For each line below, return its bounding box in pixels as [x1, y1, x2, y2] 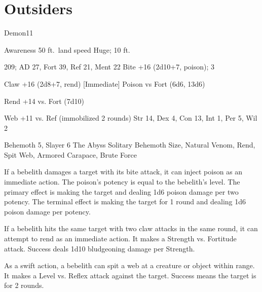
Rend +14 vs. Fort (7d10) [4, 95, 85, 106]
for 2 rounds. [4, 280, 44, 290]
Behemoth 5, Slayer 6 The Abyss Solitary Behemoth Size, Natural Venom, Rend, [4, 139, 255, 150]
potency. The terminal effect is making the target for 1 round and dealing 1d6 [4, 196, 246, 207]
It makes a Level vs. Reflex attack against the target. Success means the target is [4, 270, 256, 280]
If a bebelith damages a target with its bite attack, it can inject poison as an [4, 166, 243, 177]
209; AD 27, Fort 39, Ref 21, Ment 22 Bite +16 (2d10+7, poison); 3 [4, 61, 215, 72]
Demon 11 [4, 27, 33, 38]
